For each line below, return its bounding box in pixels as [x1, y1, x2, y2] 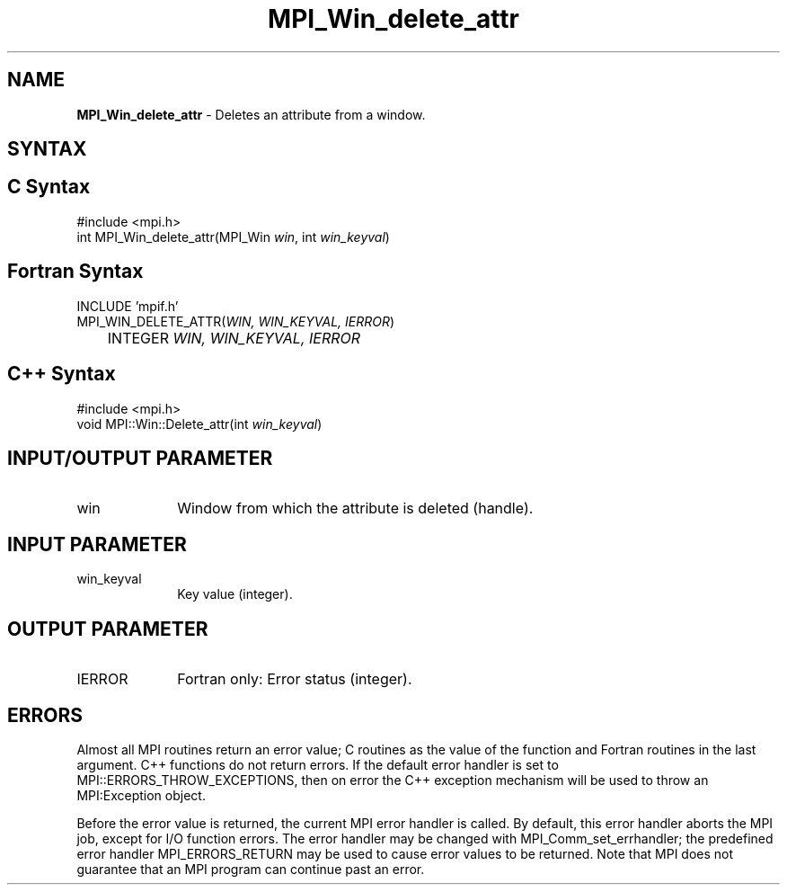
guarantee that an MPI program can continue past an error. [76, 861, 425, 877]
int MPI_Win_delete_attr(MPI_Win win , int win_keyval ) [76, 228, 390, 245]
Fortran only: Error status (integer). [177, 670, 412, 689]
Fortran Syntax [7, 260, 144, 283]
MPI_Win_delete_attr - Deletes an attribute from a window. [76, 106, 426, 122]
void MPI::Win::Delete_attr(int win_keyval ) [76, 415, 323, 432]
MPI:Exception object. [76, 787, 206, 803]
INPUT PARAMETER [7, 532, 187, 556]
